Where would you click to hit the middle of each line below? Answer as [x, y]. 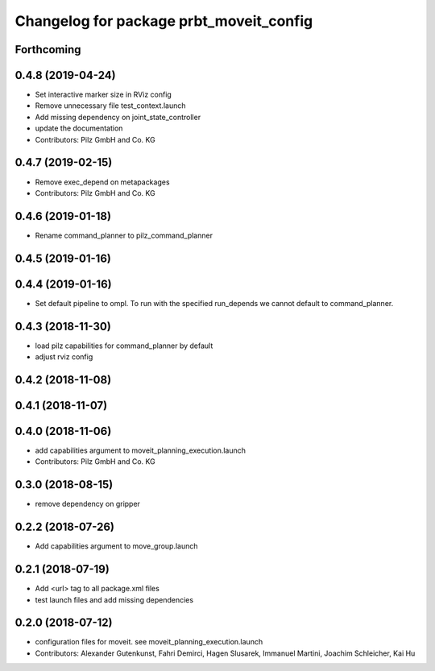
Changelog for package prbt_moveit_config [164, 21]
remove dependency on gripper [88, 504]
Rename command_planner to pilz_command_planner [124, 235]
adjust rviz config [64, 357]
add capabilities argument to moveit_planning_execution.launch [140, 450]
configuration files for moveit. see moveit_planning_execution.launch [149, 642]
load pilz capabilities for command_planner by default [124, 346]
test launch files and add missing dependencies [114, 599]
